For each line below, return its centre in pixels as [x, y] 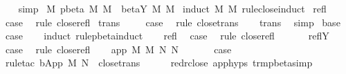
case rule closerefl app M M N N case [118, 49]
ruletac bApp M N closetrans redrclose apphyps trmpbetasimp [159, 63]
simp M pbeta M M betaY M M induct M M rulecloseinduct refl [172, 8]
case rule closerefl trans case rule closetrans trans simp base [173, 22]
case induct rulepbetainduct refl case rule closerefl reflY [167, 36]
